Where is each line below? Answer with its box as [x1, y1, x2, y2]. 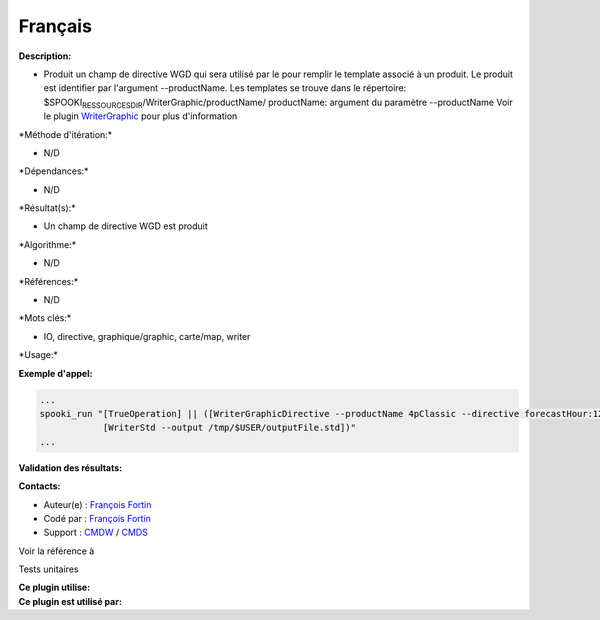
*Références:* [18, 275, 79, 287]
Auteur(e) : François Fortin [43, 498, 152, 510]
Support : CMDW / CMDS [43, 526, 149, 539]
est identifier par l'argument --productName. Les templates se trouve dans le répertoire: [43, 82, 407, 94]
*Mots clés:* [18, 312, 72, 324]
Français [18, 15, 92, 37]
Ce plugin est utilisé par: [18, 595, 122, 607]
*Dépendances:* [18, 165, 89, 177]
